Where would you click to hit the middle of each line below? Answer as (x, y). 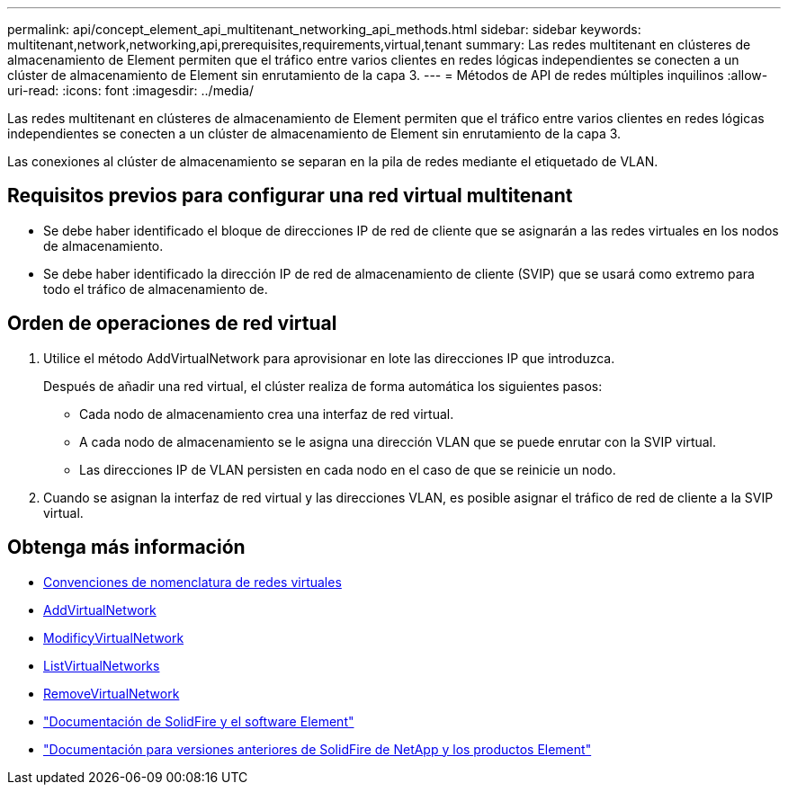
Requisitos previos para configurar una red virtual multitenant (290, 196)
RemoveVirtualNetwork (112, 693)
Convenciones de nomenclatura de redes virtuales (193, 582)
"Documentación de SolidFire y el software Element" (199, 721)
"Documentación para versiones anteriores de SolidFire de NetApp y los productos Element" (318, 749)
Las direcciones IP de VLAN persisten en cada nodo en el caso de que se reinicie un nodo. (348, 469)
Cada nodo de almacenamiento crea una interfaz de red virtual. (267, 414)
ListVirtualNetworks (102, 665)
